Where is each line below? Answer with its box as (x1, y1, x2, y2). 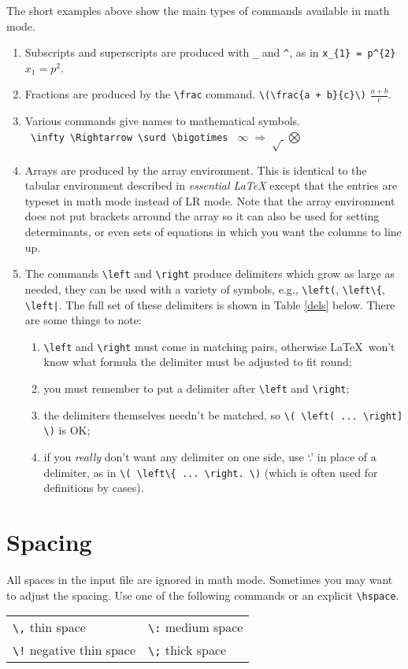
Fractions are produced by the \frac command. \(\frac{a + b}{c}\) (24, 86, 366, 102)
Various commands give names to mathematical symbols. (24, 113, 301, 129)
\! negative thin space (13, 641, 136, 660)
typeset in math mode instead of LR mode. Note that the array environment (24, 192, 395, 209)
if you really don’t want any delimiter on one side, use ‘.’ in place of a (43, 448, 376, 464)
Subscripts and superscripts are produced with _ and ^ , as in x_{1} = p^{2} (24, 44, 396, 61)
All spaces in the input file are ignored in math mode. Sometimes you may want (6, 571, 393, 587)
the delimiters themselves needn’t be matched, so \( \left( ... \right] (43, 406, 403, 423)
